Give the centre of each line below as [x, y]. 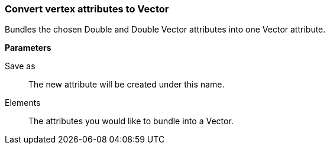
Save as [20, 66]
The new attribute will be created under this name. [127, 85]
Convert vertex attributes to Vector [87, 9]
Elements [23, 103]
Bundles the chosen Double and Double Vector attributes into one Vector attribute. [165, 30]
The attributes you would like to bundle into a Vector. [131, 121]
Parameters [28, 48]
